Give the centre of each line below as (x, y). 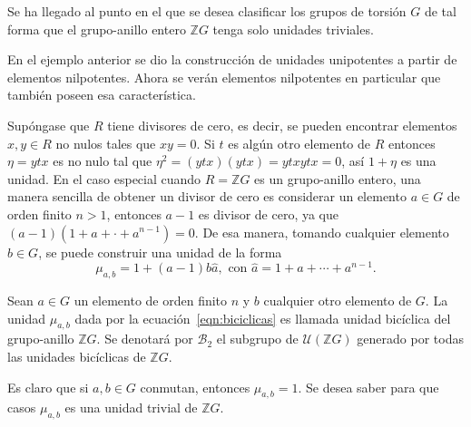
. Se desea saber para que (368, 387)
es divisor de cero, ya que (268, 213)
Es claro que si (48, 387)
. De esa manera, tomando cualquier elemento (322, 232)
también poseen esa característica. (102, 95)
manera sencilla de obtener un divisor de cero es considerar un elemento (207, 196)
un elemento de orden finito (151, 300)
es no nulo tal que (103, 161)
